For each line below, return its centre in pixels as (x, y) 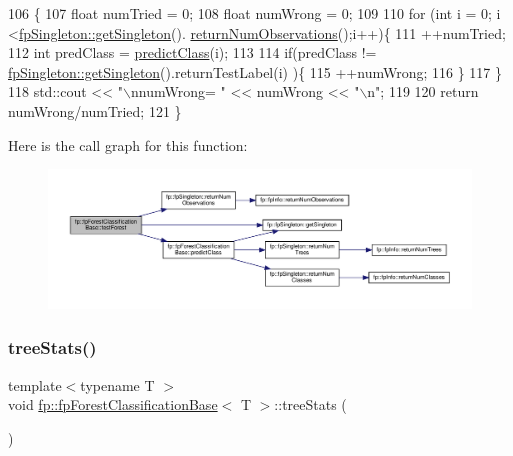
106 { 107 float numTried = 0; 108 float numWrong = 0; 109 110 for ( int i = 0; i (254, 13)
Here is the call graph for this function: (128, 144)
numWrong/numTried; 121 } (95, 110)
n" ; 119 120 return (423, 91)
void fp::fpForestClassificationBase (113, 404)
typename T (117, 384)
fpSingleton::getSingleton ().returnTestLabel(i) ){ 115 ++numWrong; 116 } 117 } (255, 71)
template (35, 384)
